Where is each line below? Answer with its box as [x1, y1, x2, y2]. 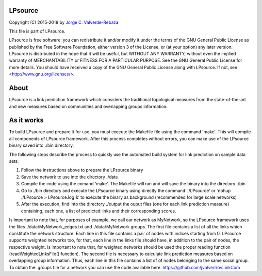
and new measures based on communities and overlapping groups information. [9, 103, 168, 109]
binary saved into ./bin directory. [9, 142, 74, 148]
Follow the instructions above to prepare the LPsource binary [21, 167, 143, 173]
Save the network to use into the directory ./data [21, 174, 118, 180]
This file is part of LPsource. [9, 28, 65, 34]
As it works [9, 116, 44, 124]
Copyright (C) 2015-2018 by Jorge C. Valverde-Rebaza [9, 19, 119, 25]
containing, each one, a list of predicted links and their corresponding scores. [21, 208, 177, 214]
